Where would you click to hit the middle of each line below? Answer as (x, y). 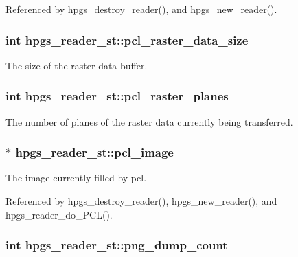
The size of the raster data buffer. (77, 65)
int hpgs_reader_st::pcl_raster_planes (117, 96)
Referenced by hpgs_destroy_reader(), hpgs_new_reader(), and (141, 201)
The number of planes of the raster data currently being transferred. (149, 121)
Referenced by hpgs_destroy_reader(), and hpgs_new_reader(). (141, 9)
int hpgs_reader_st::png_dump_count (117, 245)
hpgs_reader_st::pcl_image (94, 152)
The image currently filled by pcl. (76, 178)
